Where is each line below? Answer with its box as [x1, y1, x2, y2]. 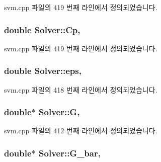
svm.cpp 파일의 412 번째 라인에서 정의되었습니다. [4, 125, 157, 136]
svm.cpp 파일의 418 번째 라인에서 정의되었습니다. [4, 84, 157, 95]
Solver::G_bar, [39, 146, 101, 159]
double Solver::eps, [4, 64, 82, 77]
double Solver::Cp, [4, 23, 80, 36]
